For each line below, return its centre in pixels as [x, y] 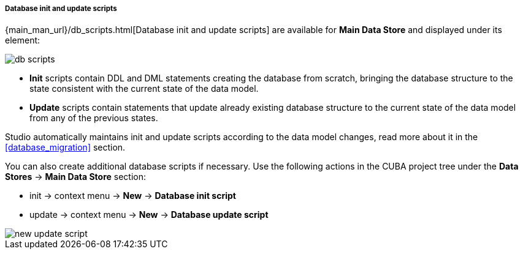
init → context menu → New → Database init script [133, 196]
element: [23, 40]
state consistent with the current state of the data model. [144, 89]
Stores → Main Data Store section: [76, 177]
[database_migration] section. [65, 148]
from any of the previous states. [94, 118]
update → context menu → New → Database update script [149, 215]
